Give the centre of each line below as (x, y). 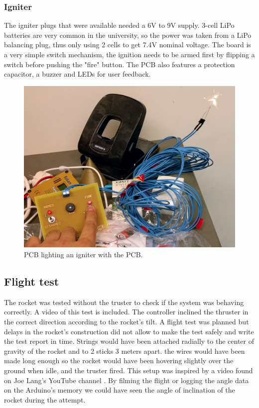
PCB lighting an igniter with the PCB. (83, 254)
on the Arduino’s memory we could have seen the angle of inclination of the (120, 390)
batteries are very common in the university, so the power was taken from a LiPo (128, 35)
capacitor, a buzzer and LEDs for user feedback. (77, 74)
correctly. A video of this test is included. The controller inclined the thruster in (126, 312)
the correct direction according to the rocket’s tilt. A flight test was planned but (127, 321)
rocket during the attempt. (45, 399)
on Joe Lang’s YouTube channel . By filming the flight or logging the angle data (127, 380)
